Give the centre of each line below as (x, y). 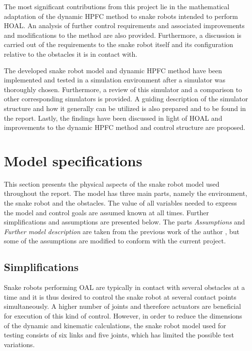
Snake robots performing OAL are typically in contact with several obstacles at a (125, 287)
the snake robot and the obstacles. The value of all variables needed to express (120, 203)
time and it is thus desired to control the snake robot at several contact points (120, 296)
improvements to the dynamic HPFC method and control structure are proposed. (125, 127)
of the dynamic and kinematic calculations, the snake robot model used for (115, 325)
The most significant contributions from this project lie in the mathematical (117, 6)
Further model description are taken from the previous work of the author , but (122, 231)
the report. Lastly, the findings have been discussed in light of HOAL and (113, 118)
